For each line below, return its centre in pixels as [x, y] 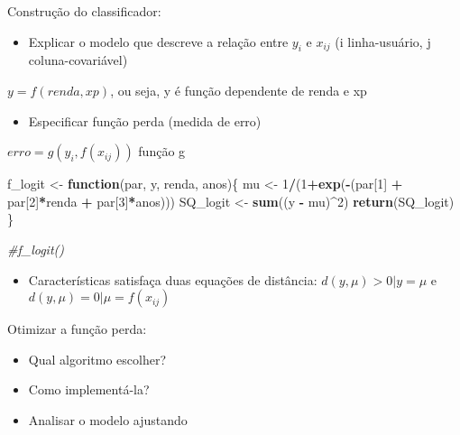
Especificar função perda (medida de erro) [145, 120]
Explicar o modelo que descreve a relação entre [158, 41]
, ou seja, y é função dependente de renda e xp [239, 90]
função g [162, 151]
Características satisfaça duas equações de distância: [173, 279]
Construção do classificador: [84, 11]
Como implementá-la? [89, 389]
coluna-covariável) [78, 60]
